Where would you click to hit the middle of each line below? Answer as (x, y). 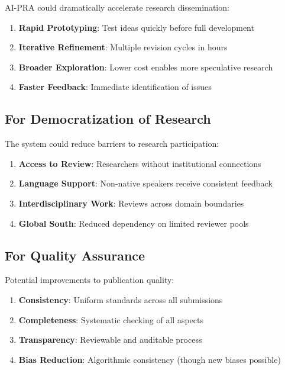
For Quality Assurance (75, 255)
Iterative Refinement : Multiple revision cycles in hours (123, 47)
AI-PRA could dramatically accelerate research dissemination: (117, 7)
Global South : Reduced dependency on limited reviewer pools (134, 223)
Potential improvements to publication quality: (90, 280)
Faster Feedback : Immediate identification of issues (115, 87)
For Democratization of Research (108, 119)
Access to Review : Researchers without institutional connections (140, 163)
